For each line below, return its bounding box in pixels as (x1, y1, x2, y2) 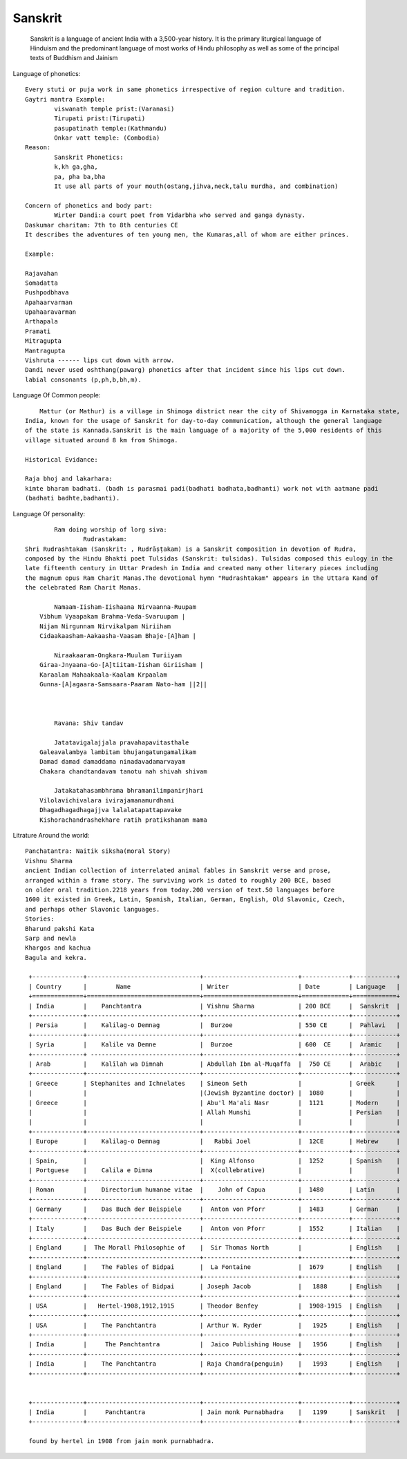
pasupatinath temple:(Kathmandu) (54, 124, 167, 132)
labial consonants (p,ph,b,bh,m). (25, 375, 142, 384)
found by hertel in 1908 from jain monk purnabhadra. (28, 1438, 215, 1445)
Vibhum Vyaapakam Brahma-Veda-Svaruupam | (39, 612, 186, 621)
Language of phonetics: (12, 69, 81, 77)
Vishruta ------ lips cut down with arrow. (25, 357, 175, 364)
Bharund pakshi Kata (25, 925, 95, 932)
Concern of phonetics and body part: (25, 201, 153, 209)
